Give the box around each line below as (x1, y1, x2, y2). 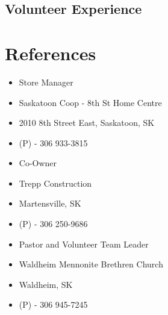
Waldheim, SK (19, 278, 73, 290)
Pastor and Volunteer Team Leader (19, 237, 149, 250)
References (5, 40, 96, 65)
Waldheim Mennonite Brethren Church (19, 258, 163, 270)
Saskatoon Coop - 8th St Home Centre (19, 96, 162, 108)
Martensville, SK (19, 197, 81, 210)
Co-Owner (19, 157, 57, 169)
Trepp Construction (19, 176, 92, 189)
